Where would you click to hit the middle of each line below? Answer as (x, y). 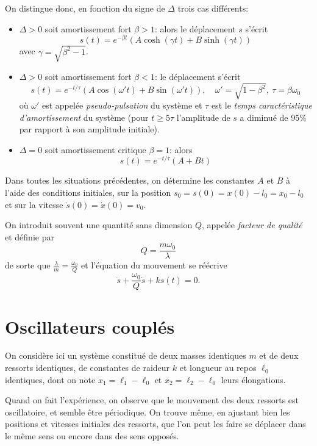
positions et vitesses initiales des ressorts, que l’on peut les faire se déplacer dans (155, 424)
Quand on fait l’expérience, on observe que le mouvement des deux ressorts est (152, 400)
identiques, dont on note (50, 379)
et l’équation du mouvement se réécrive (154, 265)
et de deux (279, 355)
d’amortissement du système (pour (84, 117)
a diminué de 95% (273, 117)
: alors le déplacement (195, 28)
